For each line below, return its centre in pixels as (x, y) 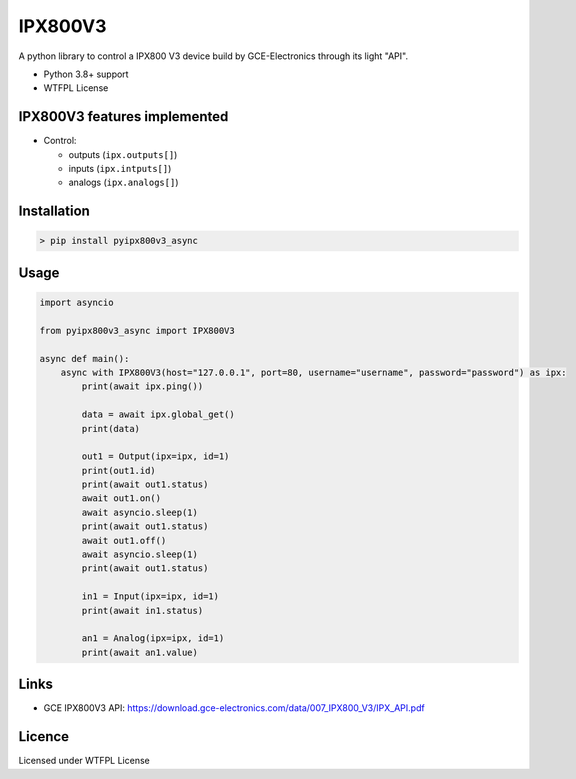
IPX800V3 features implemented (123, 116)
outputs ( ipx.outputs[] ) (123, 154)
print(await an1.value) (140, 652)
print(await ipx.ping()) (142, 386)
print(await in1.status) (142, 610)
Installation (54, 211)
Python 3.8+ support (86, 74)
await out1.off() (124, 540)
